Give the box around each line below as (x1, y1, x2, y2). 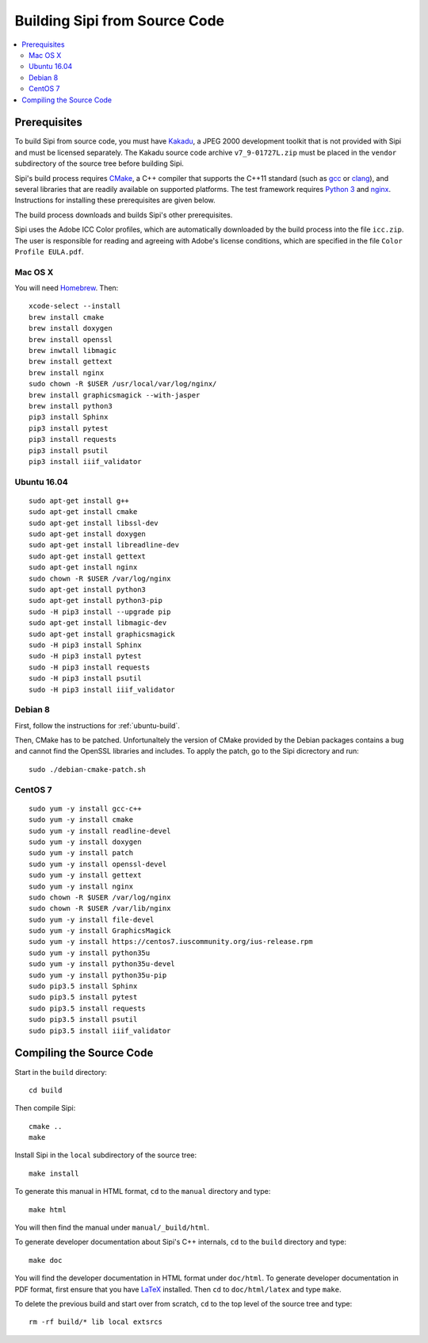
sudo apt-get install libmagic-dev (29, 619, 167, 627)
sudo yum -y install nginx (29, 881, 134, 891)
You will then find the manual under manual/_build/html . (14, 1222, 210, 1233)
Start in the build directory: (14, 1067, 107, 1076)
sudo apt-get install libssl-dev (29, 518, 159, 528)
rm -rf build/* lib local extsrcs (29, 1318, 162, 1326)
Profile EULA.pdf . (14, 247, 84, 256)
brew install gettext (29, 357, 113, 366)
